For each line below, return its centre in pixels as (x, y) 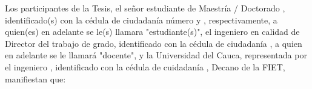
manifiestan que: (35, 78)
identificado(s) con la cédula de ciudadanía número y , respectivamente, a (141, 20)
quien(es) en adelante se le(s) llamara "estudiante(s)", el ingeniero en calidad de (152, 32)
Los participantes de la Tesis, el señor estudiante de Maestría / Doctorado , (145, 8)
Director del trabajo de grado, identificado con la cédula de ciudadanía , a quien (154, 43)
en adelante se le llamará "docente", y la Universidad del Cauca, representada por (156, 55)
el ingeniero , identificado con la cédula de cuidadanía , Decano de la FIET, (145, 66)
